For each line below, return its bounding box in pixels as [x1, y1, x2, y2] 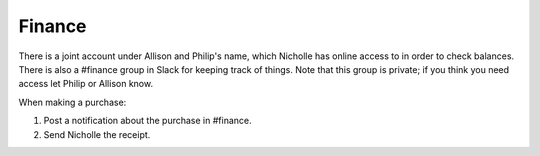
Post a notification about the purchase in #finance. [43, 115, 252, 127]
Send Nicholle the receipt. [43, 128, 151, 140]
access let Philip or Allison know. [18, 78, 154, 90]
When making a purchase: [18, 96, 127, 108]
